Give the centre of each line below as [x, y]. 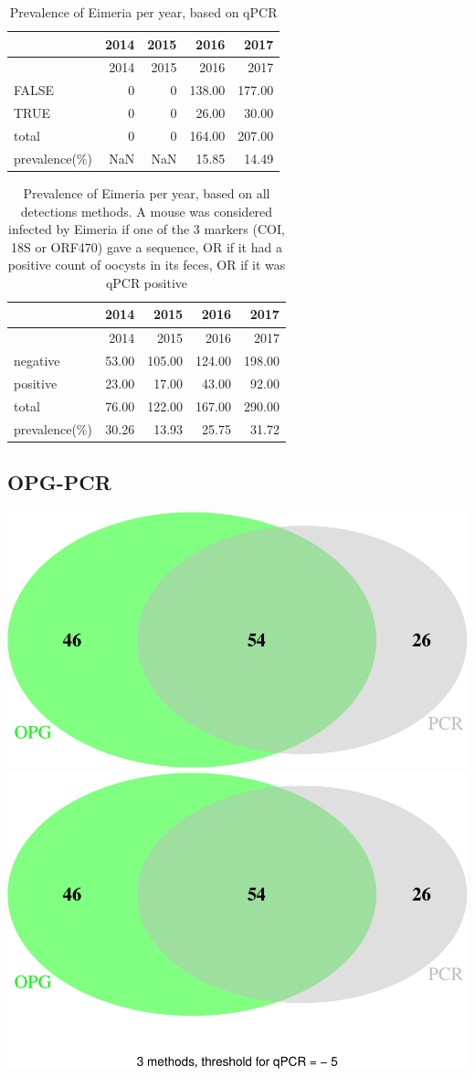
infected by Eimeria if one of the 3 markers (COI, [146, 229]
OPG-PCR [59, 482]
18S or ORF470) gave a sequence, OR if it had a [146, 246]
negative [37, 361]
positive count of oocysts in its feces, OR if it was [147, 265]
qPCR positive [147, 282]
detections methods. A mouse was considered [147, 211]
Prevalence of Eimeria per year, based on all [147, 192]
